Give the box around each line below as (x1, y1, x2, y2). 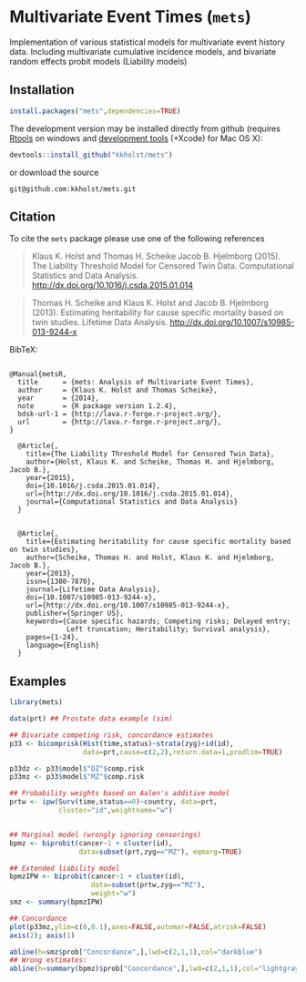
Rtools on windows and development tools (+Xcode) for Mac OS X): (9, 132, 263, 143)
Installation (9, 82, 75, 97)
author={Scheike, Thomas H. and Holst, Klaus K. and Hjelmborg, (25, 553, 275, 562)
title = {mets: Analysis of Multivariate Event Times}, (17, 378, 255, 387)
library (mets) (9, 698, 64, 707)
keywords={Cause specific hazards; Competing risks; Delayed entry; (25, 617, 291, 626)
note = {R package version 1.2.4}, (17, 402, 178, 411)
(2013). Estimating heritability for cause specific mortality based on (31, 307, 284, 318)
